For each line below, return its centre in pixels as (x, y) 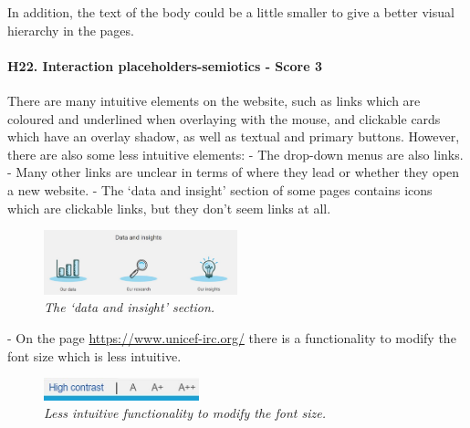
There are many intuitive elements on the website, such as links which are (214, 100)
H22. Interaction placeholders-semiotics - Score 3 (165, 65)
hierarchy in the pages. (71, 30)
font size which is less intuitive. (94, 355)
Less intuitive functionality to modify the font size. (185, 413)
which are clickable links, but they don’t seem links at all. (169, 208)
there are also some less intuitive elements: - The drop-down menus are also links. (235, 154)
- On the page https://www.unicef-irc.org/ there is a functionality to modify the (232, 337)
